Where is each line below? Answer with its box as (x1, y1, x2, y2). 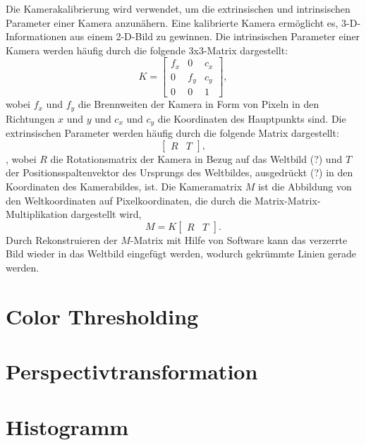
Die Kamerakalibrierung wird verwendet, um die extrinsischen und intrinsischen (6, 1, 350, 16)
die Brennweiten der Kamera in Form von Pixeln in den (78, 97, 319, 111)
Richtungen (6, 111, 55, 126)
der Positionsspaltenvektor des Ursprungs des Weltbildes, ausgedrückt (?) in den (6, 165, 353, 180)
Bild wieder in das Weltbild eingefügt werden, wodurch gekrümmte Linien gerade (6, 246, 356, 261)
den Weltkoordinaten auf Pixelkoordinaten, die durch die (6, 193, 252, 207)
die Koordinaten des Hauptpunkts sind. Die (157, 111, 346, 126)
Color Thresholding (6, 301, 199, 330)
